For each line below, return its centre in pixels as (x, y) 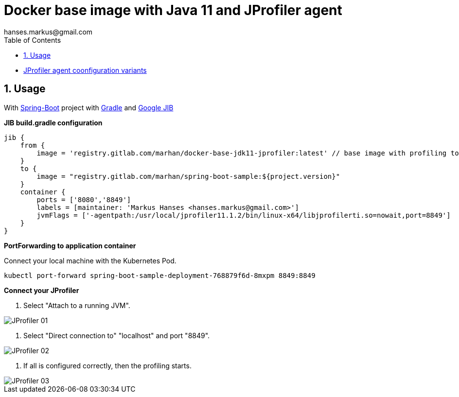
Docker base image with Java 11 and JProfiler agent (173, 10)
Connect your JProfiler (42, 290)
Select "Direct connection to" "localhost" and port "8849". (117, 335)
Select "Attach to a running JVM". (77, 305)
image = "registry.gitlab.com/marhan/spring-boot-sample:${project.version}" (188, 176)
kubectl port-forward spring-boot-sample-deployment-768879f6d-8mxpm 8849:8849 (160, 275)
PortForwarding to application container (70, 245)
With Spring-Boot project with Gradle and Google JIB (89, 107)
